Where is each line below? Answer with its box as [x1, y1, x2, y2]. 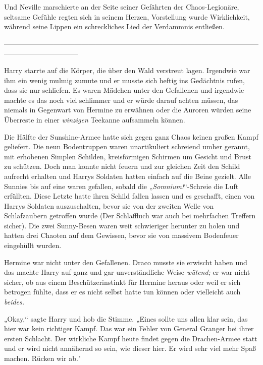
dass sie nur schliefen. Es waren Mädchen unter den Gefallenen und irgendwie [4, 85, 244, 95]
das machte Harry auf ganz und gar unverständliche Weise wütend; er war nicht [4, 267, 250, 277]
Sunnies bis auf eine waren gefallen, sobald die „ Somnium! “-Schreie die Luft [4, 180, 239, 191]
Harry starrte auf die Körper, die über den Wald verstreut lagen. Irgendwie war [4, 65, 250, 75]
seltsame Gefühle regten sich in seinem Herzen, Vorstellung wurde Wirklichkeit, [4, 11, 250, 22]
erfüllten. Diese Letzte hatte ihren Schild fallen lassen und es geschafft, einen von [4, 191, 255, 201]
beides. [4, 296, 25, 307]
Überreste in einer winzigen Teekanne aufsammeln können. [4, 114, 185, 125]
